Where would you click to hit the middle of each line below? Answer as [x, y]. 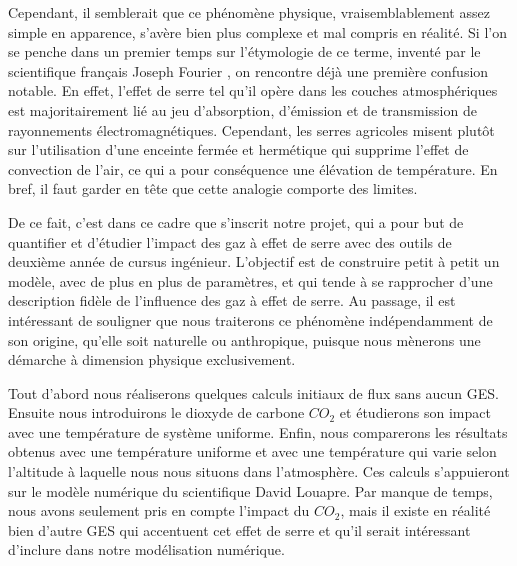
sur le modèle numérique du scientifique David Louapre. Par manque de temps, [250, 490]
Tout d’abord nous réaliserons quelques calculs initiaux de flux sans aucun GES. [254, 392]
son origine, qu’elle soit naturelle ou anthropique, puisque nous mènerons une [244, 339]
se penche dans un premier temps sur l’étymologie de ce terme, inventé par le [244, 51]
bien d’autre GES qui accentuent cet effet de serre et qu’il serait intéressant [239, 529]
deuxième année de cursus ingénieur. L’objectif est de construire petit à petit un [254, 261]
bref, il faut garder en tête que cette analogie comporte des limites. [213, 188]
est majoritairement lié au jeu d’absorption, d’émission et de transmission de [242, 109]
